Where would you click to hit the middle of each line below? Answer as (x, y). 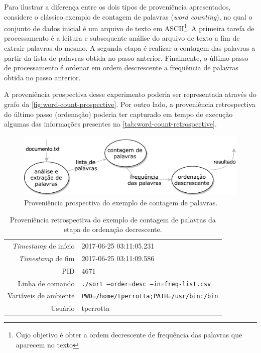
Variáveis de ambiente (41, 296)
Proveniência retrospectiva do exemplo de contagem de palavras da (113, 219)
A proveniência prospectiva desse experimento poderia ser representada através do (130, 94)
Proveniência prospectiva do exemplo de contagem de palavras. (121, 202)
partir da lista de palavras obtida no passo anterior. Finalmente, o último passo (126, 57)
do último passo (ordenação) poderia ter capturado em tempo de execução (118, 114)
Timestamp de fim (47, 258)
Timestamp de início (43, 245)
